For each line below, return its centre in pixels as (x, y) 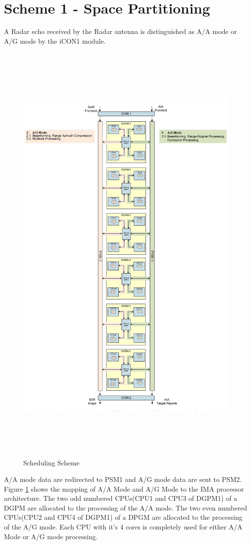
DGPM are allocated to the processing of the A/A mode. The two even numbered (125, 507)
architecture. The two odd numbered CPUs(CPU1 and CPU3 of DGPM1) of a (121, 498)
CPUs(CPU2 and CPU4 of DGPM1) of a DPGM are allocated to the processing (123, 517)
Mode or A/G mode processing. (51, 536)
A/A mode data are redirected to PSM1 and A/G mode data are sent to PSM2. (123, 479)
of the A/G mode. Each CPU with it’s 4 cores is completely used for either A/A (123, 526)
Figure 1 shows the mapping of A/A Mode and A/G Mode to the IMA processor (124, 488)
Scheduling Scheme (51, 463)
